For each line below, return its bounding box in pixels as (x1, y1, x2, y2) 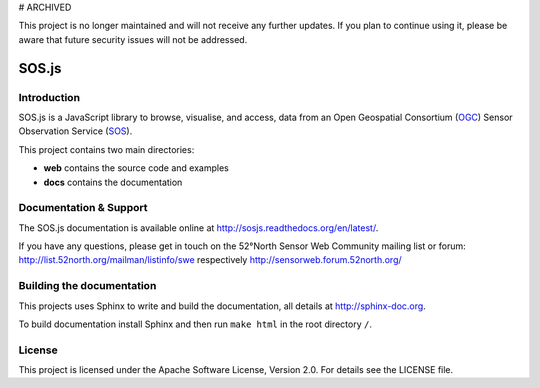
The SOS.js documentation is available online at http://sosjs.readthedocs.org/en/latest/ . (18, 221, 379, 234)
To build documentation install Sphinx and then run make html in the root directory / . (18, 318, 372, 330)
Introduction (18, 90, 80, 104)
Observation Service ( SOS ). (18, 125, 133, 137)
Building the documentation (18, 279, 157, 293)
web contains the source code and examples (43, 162, 229, 174)
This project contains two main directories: (18, 143, 195, 155)
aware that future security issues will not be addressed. (18, 33, 248, 45)
